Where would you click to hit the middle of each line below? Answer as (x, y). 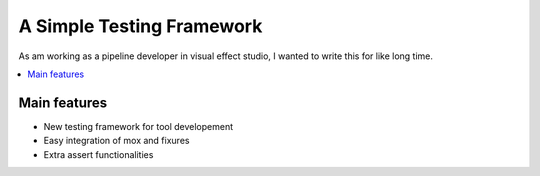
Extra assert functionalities (98, 154)
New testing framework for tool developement (138, 126)
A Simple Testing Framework (140, 26)
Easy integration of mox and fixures (116, 141)
